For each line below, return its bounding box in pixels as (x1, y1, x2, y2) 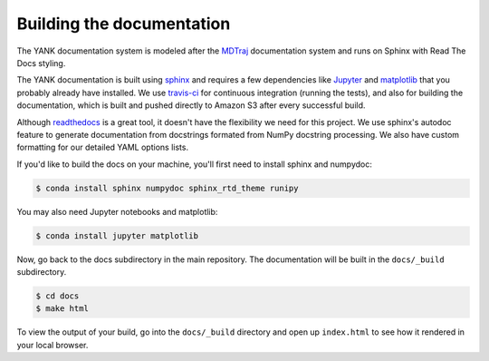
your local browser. (16, 339, 89, 350)
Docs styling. (16, 57, 66, 68)
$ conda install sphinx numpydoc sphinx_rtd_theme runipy (35, 182, 299, 193)
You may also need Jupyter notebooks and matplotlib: (16, 206, 218, 217)
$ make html (35, 304, 90, 314)
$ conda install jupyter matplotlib (35, 230, 199, 240)
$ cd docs (35, 290, 80, 301)
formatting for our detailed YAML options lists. (16, 141, 189, 153)
